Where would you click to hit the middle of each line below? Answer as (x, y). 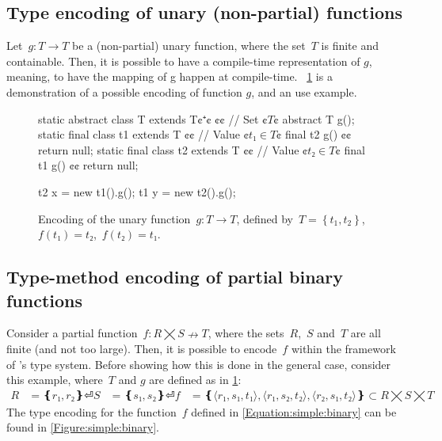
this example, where (55, 380)
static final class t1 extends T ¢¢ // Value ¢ (143, 134)
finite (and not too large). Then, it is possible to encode (142, 348)
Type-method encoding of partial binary (175, 277)
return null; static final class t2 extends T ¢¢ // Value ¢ (173, 149)
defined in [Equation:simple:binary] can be (294, 411)
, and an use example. (304, 91)
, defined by (265, 218)
